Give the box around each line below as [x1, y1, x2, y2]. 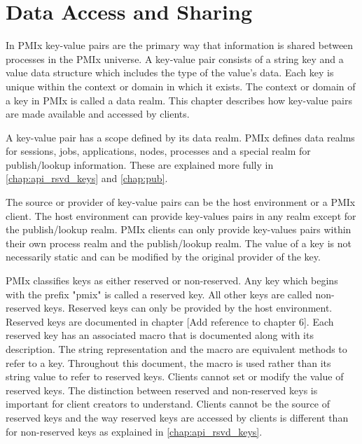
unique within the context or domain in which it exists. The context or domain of [6, 78, 356, 93]
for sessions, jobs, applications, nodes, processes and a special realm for [6, 144, 311, 158]
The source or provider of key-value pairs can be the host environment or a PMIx [6, 195, 356, 209]
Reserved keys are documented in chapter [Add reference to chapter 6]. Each [6, 314, 334, 328]
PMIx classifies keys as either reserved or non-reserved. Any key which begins [6, 273, 338, 288]
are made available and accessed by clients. [6, 106, 190, 121]
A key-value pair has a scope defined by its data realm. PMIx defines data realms [6, 130, 355, 144]
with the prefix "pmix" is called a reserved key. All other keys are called [6, 286, 312, 301]
